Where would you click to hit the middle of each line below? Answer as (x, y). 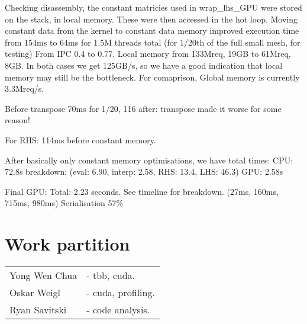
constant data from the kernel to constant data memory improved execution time (152, 31)
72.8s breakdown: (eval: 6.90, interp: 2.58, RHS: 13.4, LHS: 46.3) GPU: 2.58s (144, 171)
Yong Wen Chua (43, 275)
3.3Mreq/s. (25, 89)
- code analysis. (118, 310)
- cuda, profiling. (121, 293)
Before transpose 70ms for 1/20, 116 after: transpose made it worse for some (143, 108)
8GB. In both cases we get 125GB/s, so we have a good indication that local (144, 65)
